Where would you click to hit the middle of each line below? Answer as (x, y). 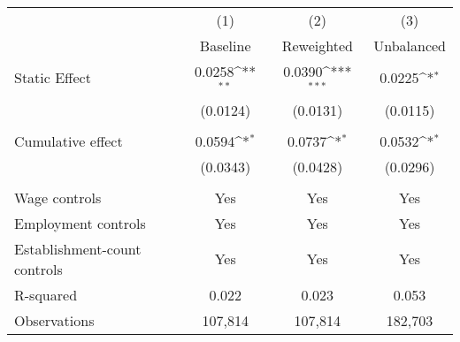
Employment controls (80, 223)
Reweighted (317, 46)
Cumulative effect (69, 141)
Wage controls (58, 197)
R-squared (46, 294)
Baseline (225, 46)
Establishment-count (78, 248)
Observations (54, 320)
